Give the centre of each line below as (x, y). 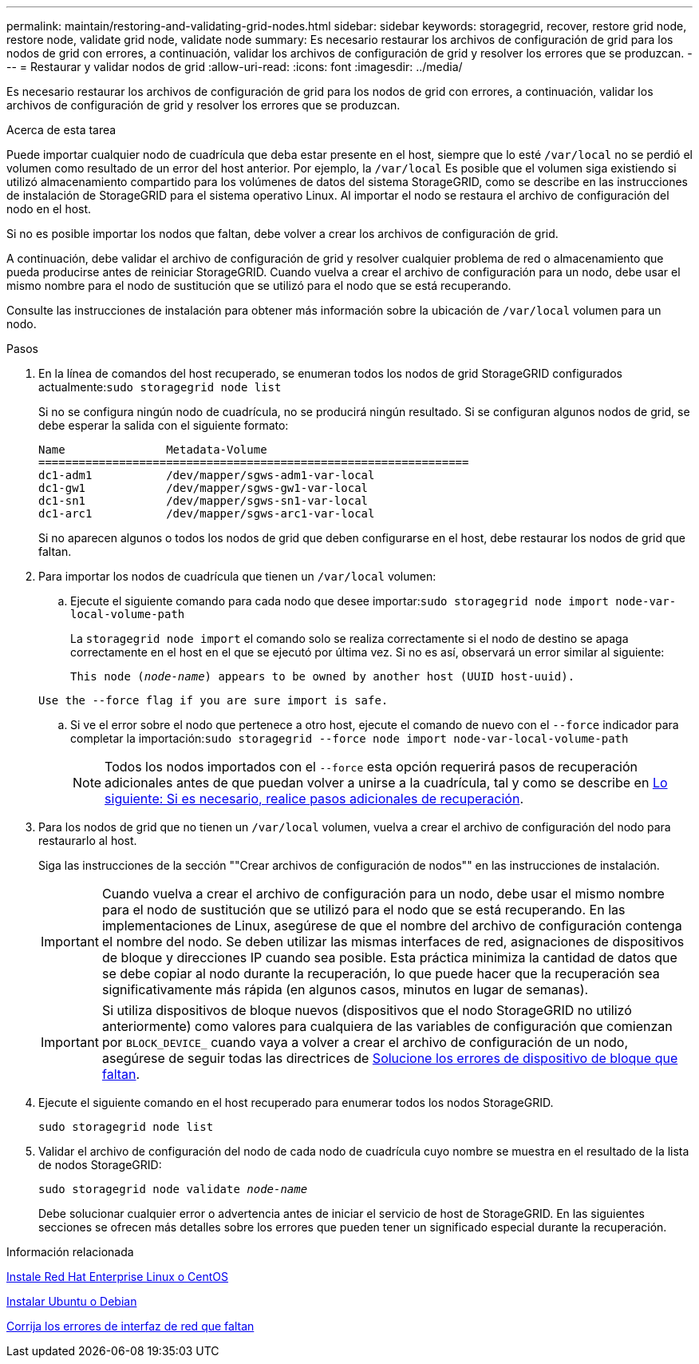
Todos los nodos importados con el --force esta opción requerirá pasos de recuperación (371, 767)
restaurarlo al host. (88, 841)
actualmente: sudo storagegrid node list (160, 387)
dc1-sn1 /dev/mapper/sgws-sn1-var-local (203, 501)
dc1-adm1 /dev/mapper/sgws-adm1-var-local (207, 475)
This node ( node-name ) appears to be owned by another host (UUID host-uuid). (323, 676)
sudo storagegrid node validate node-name (173, 1189)
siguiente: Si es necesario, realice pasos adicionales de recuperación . (314, 799)
